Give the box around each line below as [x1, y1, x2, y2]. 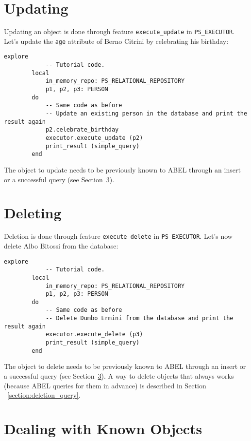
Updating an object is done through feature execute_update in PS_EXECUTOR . [4, 26, 235, 37]
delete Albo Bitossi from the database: [4, 240, 118, 250]
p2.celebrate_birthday [45, 126, 119, 134]
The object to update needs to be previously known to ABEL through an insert [4, 164, 241, 174]
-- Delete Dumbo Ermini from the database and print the [45, 315, 234, 322]
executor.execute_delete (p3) [45, 331, 143, 338]
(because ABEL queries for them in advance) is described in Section [4, 380, 206, 390]
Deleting [4, 203, 62, 223]
